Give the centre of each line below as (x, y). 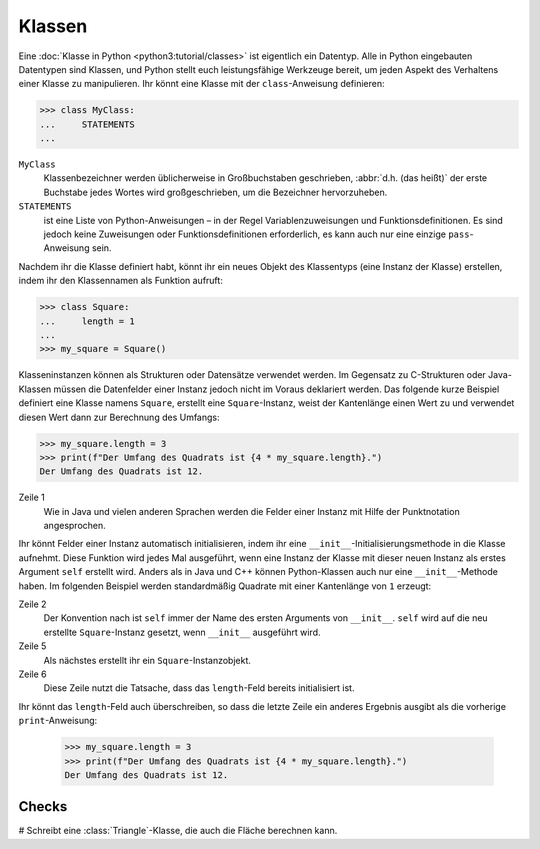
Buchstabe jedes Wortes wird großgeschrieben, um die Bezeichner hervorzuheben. (215, 192)
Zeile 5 (32, 646)
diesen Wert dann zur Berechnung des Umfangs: (119, 417)
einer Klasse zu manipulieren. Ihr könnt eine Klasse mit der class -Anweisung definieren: (201, 84)
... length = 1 (87, 321)
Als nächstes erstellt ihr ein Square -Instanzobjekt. (147, 660)
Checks (43, 806)
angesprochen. (75, 526)
